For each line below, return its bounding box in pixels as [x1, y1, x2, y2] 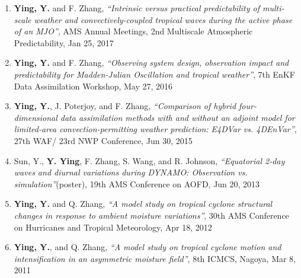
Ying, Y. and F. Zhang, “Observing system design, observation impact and [14, 56, 289, 69]
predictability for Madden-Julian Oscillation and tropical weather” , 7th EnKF [14, 68, 295, 80]
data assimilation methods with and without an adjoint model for [60, 111, 295, 123]
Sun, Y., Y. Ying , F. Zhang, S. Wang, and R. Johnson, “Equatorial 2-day [14, 154, 285, 167]
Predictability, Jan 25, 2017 [14, 36, 114, 49]
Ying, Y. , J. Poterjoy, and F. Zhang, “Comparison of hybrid [14, 100, 236, 112]
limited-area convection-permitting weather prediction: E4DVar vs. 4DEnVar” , [14, 123, 297, 135]
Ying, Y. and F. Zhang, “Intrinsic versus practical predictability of [14, 2, 260, 14]
